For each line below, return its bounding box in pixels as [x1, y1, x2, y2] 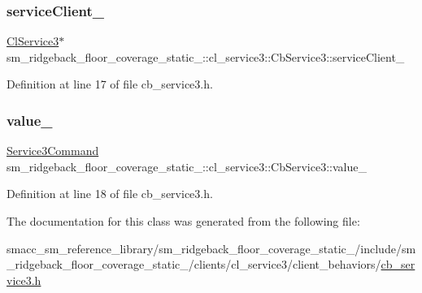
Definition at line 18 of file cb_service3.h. [7, 185, 213, 202]
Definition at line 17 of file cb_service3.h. [7, 75, 213, 93]
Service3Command [7, 142, 99, 159]
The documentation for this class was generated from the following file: [7, 213, 360, 229]
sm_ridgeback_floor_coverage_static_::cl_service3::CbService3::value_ [7, 157, 367, 175]
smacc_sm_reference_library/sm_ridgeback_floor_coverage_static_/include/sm [7, 239, 416, 256]
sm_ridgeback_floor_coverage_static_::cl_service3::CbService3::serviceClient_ [7, 48, 405, 65]
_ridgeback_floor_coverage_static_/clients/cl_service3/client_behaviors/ [7, 256, 381, 273]
